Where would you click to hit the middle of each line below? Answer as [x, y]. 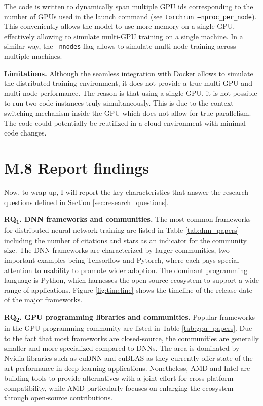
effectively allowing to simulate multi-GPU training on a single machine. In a [124, 36]
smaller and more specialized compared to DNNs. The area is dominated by [122, 348]
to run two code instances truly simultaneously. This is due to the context [119, 103]
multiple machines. [33, 56]
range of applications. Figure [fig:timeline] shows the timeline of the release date [128, 290]
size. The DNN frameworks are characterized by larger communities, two [117, 250]
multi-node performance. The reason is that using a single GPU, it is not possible [131, 93]
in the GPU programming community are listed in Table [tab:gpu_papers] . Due [128, 328]
